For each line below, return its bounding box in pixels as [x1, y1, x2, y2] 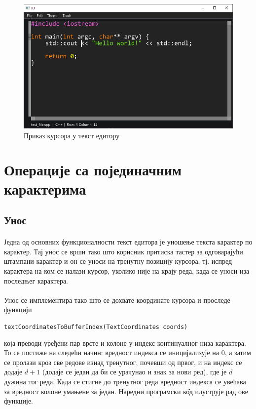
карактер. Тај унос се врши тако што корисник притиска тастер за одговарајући [4, 246, 243, 256]
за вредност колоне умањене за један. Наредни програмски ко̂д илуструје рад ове [4, 386, 248, 396]
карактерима [4, 178, 86, 199]
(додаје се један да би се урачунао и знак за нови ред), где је [42, 367, 227, 377]
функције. [4, 396, 33, 406]
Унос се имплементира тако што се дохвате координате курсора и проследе [4, 294, 230, 305]
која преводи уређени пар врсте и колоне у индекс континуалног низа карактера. [4, 337, 246, 348]
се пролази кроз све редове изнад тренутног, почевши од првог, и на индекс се [4, 357, 242, 367]
